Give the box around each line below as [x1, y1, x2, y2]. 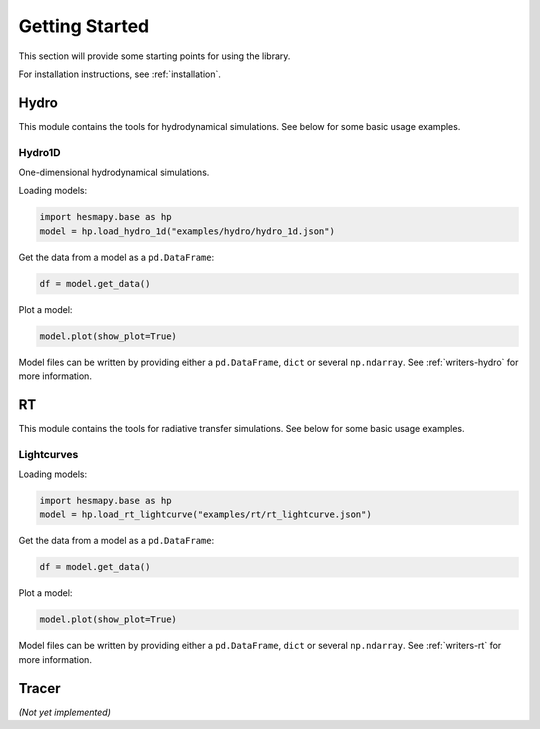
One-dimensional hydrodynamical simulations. [18, 166, 210, 178]
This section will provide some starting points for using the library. [18, 50, 291, 62]
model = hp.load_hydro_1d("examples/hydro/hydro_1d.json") [39, 225, 335, 237]
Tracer [18, 680, 61, 697]
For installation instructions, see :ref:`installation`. [18, 68, 222, 80]
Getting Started [18, 15, 150, 37]
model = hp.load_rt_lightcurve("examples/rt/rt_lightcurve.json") [39, 509, 372, 520]
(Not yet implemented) [18, 706, 112, 718]
